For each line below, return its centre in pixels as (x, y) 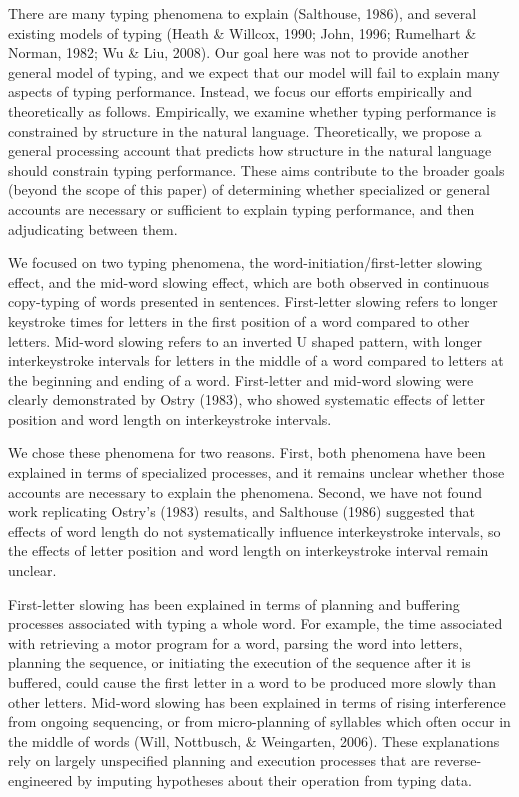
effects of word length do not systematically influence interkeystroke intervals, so (254, 530)
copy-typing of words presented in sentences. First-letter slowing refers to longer (253, 301)
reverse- (458, 760)
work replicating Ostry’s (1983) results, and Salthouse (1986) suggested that (241, 511)
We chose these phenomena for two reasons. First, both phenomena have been (247, 452)
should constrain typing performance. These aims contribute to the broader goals (256, 169)
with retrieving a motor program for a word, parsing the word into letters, (235, 642)
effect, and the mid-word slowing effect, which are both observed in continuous (248, 281)
